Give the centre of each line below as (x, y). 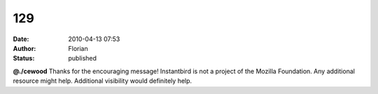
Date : (21, 39)
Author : (24, 48)
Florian (78, 48)
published (83, 58)
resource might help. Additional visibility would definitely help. (103, 81)
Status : (24, 58)
